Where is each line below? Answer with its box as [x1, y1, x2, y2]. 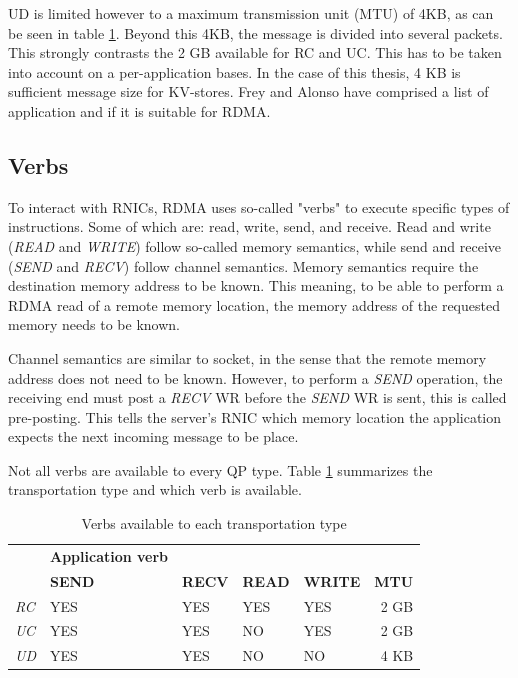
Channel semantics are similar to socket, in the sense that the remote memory [8, 347, 487, 368]
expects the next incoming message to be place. [8, 426, 299, 447]
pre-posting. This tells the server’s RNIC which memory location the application [8, 406, 502, 427]
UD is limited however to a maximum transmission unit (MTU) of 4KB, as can [8, 3, 494, 23]
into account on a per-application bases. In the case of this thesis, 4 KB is [8, 61, 461, 82]
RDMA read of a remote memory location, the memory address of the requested [8, 294, 500, 315]
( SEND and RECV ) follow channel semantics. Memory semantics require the [8, 255, 479, 276]
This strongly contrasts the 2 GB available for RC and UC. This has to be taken [8, 42, 502, 63]
